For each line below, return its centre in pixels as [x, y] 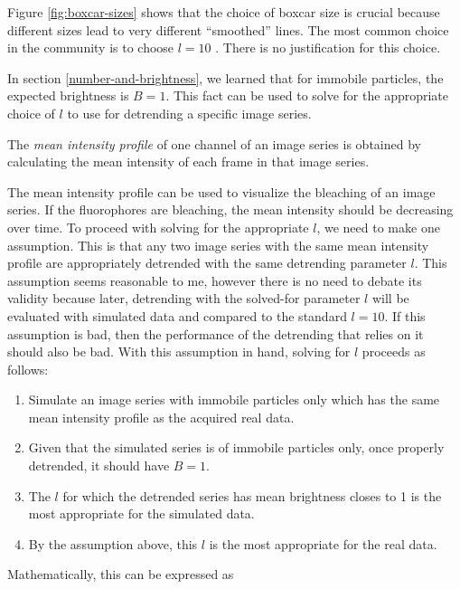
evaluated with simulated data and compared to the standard [177, 315]
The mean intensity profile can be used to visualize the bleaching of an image [221, 191]
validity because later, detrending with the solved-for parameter [184, 298]
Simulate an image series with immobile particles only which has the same [234, 399]
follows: [28, 369]
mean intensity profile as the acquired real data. [161, 417]
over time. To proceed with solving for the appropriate [158, 227]
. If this [405, 315]
